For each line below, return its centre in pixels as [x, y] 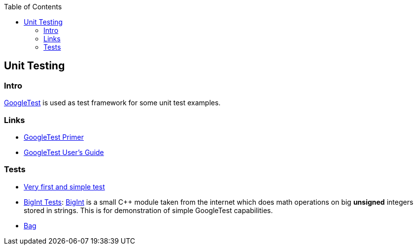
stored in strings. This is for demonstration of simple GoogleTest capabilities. [148, 210]
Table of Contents [33, 7]
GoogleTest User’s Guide [64, 152]
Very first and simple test [64, 187]
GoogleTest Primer [54, 137]
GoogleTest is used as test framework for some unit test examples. [112, 103]
